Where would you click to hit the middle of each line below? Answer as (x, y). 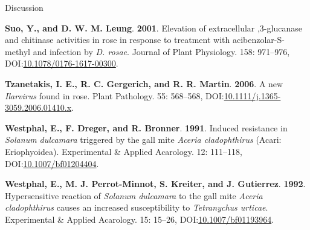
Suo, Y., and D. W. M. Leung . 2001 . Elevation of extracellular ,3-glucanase (153, 28)
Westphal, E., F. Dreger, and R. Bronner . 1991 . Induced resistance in (146, 127)
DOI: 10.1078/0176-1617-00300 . (62, 63)
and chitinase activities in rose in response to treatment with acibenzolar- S (144, 40)
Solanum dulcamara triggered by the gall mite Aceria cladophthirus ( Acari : (143, 140)
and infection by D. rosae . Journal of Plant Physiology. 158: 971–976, (161, 51)
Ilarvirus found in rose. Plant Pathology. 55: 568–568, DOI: (115, 95)
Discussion (24, 7)
